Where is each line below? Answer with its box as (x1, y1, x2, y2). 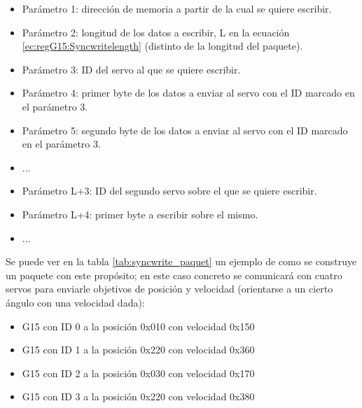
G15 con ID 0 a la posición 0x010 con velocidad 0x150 (22, 318, 255, 333)
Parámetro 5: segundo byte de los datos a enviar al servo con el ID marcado (22, 122, 348, 137)
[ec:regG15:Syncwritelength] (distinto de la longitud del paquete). (22, 38, 303, 53)
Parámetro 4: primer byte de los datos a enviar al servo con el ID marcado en (22, 85, 355, 100)
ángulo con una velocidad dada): (6, 295, 145, 309)
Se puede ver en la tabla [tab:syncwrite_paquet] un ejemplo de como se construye (6, 254, 357, 269)
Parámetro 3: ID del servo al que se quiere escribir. (22, 62, 241, 76)
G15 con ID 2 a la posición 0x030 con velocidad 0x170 (22, 365, 255, 380)
